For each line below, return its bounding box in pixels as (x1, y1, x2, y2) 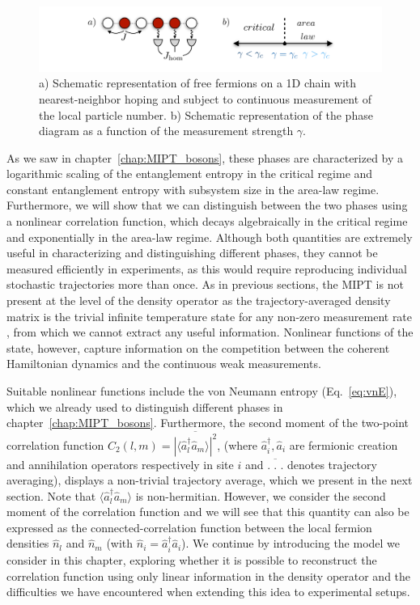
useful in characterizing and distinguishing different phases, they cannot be (6, 244, 378, 261)
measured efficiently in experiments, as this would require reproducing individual (6, 260, 407, 277)
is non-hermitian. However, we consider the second (135, 487, 386, 504)
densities (6, 535, 49, 552)
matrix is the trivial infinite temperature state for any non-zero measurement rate (6, 307, 413, 324)
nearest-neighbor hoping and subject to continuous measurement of (39, 90, 372, 107)
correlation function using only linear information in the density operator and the (6, 567, 411, 584)
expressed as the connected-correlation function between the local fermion (6, 518, 372, 535)
